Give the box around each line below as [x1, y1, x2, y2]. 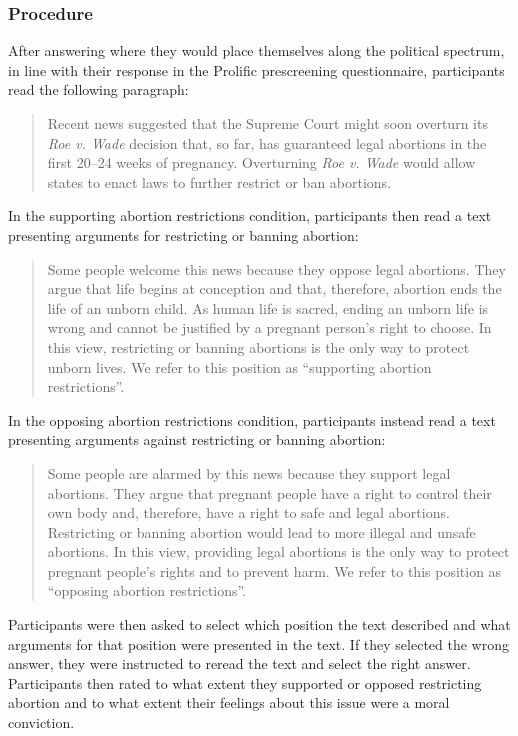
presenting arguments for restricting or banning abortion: [8, 224, 359, 245]
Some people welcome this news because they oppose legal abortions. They [47, 258, 506, 279]
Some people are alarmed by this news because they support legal [47, 462, 451, 483]
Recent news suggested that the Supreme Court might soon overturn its [47, 113, 488, 133]
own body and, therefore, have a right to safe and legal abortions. [47, 502, 450, 523]
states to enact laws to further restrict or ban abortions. [47, 171, 392, 192]
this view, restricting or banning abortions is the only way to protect [47, 336, 470, 357]
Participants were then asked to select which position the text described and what [8, 614, 511, 635]
